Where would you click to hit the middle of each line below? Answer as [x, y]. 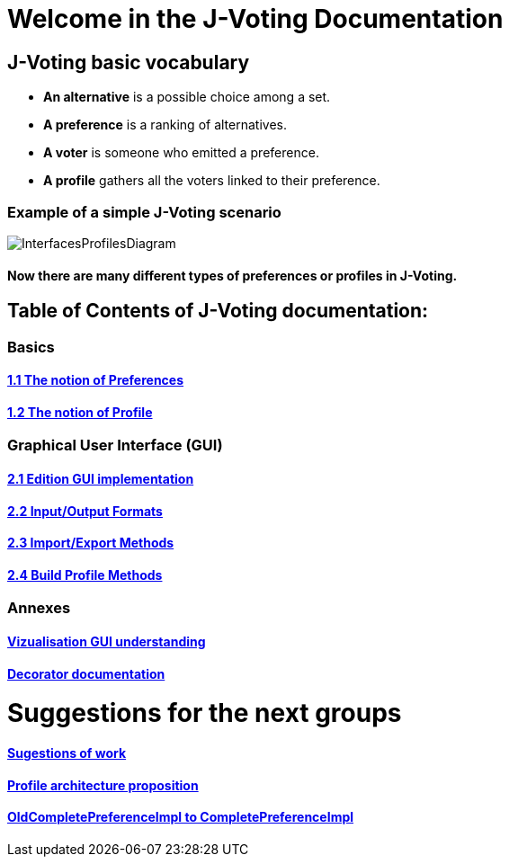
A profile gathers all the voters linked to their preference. [212, 181]
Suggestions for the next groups [205, 713]
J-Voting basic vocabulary [129, 62]
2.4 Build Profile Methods [85, 575]
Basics [31, 347]
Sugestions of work [67, 753]
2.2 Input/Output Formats [85, 511]
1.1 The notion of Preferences [96, 380]
